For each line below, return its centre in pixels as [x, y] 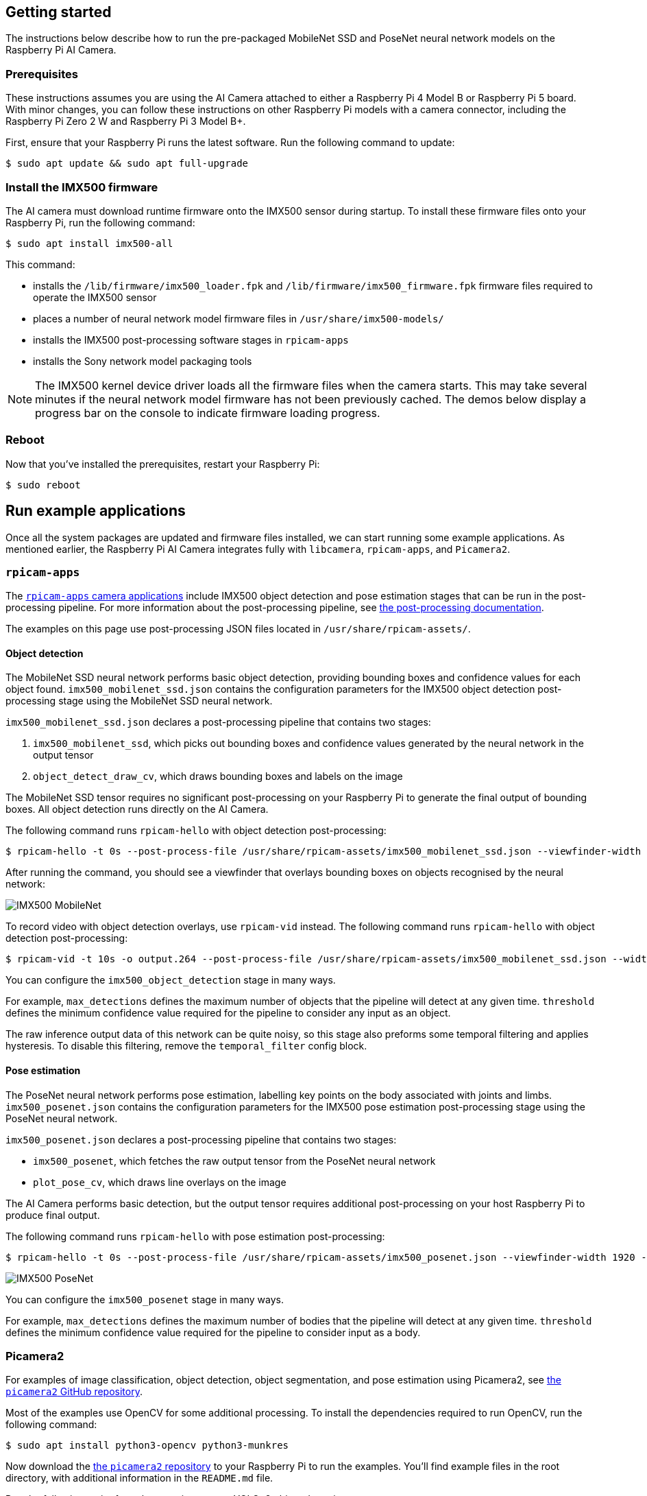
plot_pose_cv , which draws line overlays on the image [160, 1182]
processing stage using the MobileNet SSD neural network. [139, 701]
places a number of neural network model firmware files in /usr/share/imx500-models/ [239, 318]
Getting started [59, 12]
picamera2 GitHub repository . [74, 1392]
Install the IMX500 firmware [82, 187]
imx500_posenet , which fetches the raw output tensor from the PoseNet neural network [234, 1161]
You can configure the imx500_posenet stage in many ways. [145, 1299]
